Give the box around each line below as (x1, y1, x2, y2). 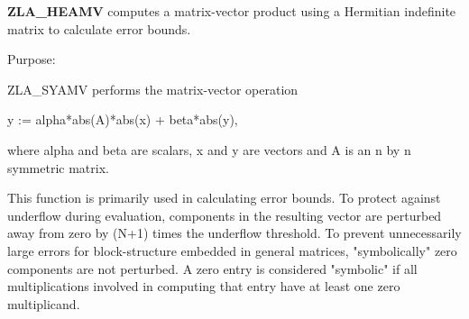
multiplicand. (7, 294, 80, 313)
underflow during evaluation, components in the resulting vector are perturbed (7, 205, 442, 224)
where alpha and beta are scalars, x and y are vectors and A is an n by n (7, 140, 411, 159)
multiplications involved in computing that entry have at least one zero (7, 277, 400, 296)
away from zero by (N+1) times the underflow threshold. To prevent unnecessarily (7, 223, 462, 242)
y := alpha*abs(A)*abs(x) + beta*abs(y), (7, 110, 238, 129)
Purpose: (7, 50, 56, 68)
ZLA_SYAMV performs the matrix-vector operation (7, 79, 299, 98)
